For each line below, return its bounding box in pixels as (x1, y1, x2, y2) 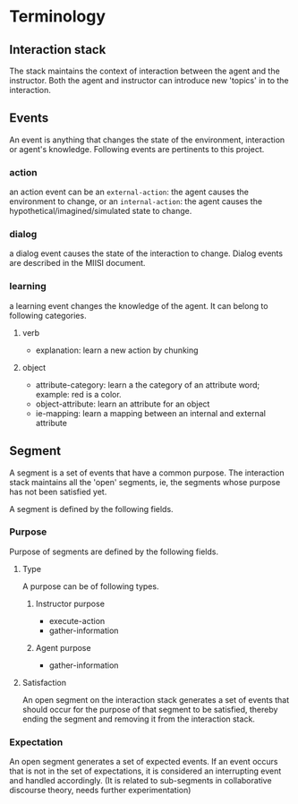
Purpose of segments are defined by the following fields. (9, 546, 219, 557)
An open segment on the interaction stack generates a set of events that (21, 694, 290, 705)
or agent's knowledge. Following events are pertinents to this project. (9, 143, 265, 154)
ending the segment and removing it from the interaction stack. (21, 714, 255, 724)
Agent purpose (35, 642, 91, 653)
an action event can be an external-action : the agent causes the (9, 186, 249, 198)
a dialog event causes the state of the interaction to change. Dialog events (9, 248, 284, 259)
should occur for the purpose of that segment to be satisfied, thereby (21, 704, 278, 714)
